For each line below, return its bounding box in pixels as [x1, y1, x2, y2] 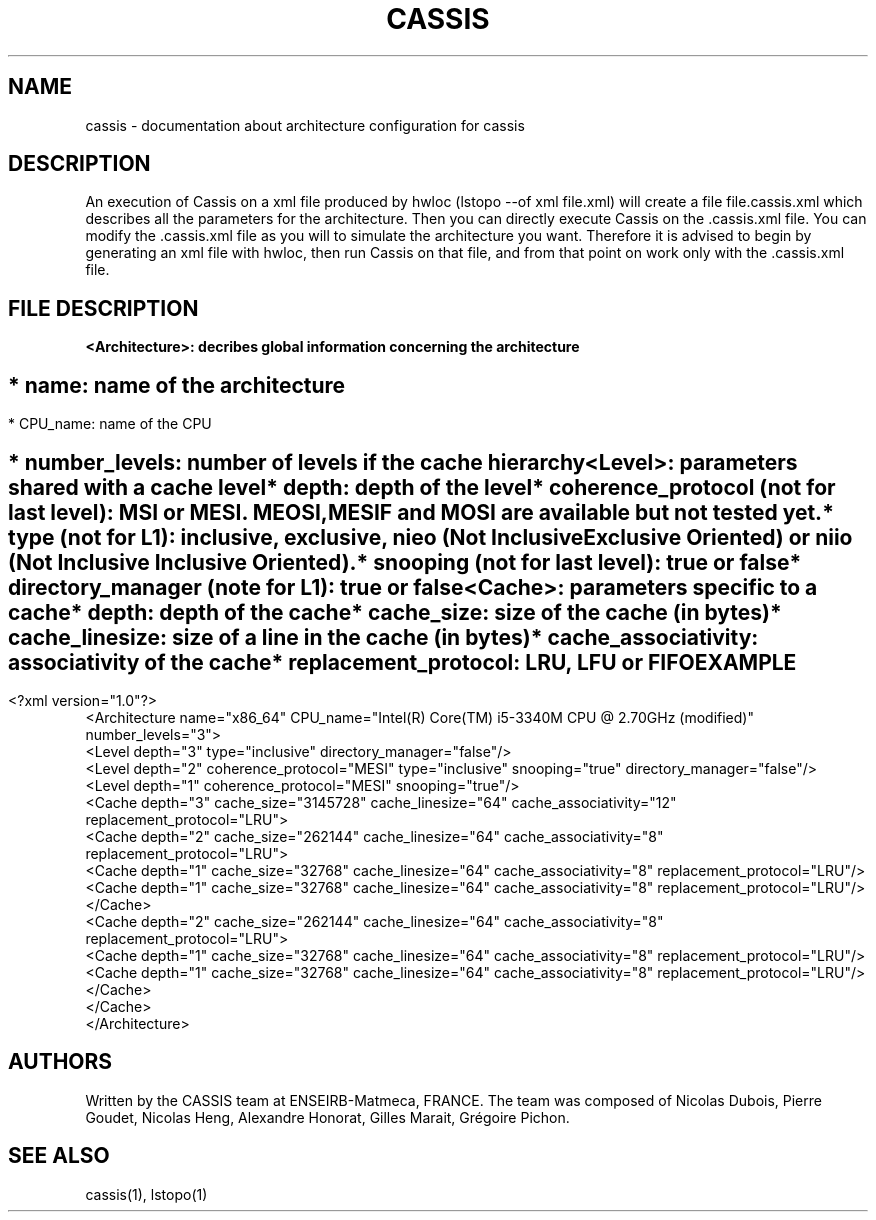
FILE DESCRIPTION [8, 295, 199, 321]
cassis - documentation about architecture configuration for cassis [85, 116, 525, 134]
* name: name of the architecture [8, 372, 346, 398]
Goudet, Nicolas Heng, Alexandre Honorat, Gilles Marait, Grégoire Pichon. [85, 1108, 570, 1126]
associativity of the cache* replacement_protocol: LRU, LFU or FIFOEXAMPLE [8, 649, 797, 675]
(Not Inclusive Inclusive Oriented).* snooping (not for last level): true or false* [8, 549, 802, 575]
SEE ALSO [8, 1143, 110, 1169]
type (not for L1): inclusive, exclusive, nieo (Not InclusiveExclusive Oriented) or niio [8, 524, 853, 550]
